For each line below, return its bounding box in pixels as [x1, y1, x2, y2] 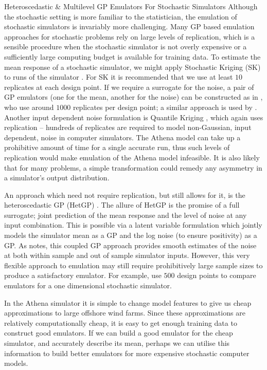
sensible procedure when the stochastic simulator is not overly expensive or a [4, 41, 247, 52]
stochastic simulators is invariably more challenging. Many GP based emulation [4, 21, 255, 32]
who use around [4, 101, 54, 112]
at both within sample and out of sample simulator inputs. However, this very [4, 250, 250, 261]
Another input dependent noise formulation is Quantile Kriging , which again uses [4, 112, 263, 122]
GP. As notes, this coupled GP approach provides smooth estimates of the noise [4, 239, 257, 250]
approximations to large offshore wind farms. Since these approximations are [4, 307, 245, 318]
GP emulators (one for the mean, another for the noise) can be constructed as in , [4, 91, 263, 102]
